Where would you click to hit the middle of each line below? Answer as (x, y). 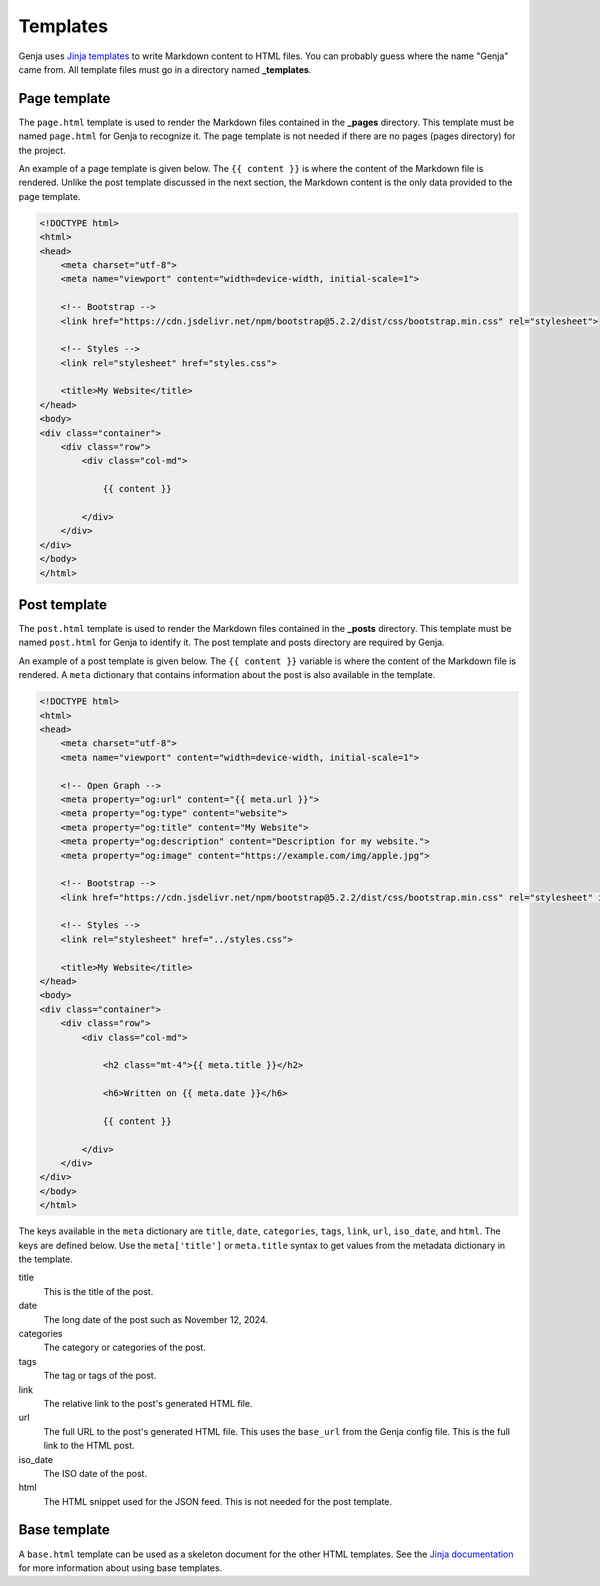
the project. (42, 150)
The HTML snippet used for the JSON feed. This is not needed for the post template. (218, 1501)
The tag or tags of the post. (100, 1376)
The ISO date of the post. (95, 1473)
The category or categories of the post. (125, 1347)
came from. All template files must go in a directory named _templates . (165, 69)
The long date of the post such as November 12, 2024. (156, 1319)
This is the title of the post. (98, 1291)
